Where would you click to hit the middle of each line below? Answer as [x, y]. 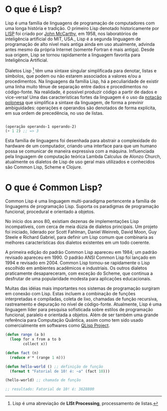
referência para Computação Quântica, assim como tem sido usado [74, 320]
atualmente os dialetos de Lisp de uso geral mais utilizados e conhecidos [80, 162]
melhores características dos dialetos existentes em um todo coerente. [78, 242]
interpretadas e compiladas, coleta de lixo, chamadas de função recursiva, [82, 299]
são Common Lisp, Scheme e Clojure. [44, 167]
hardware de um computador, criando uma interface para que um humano [81, 146]
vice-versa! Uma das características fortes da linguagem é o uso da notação [83, 97]
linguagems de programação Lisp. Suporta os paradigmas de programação [82, 206]
